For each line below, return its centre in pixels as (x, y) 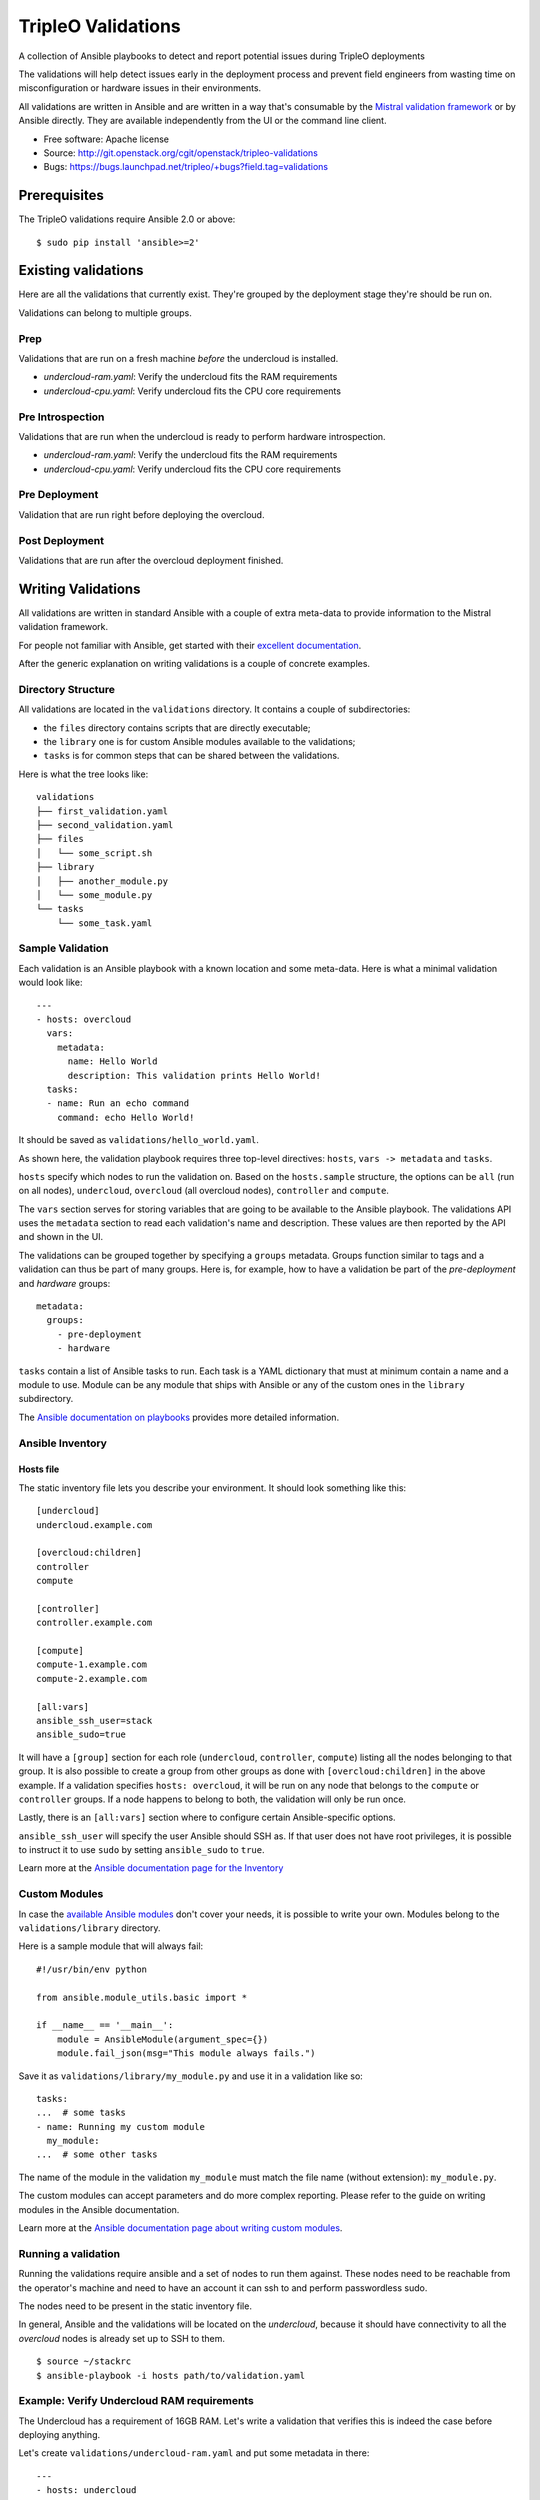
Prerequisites (61, 195)
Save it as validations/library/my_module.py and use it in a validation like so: (191, 2076)
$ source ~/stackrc (84, 2361)
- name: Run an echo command (118, 1103)
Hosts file (39, 1469)
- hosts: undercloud (86, 2490)
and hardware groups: (64, 1283)
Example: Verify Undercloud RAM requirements (136, 2401)
